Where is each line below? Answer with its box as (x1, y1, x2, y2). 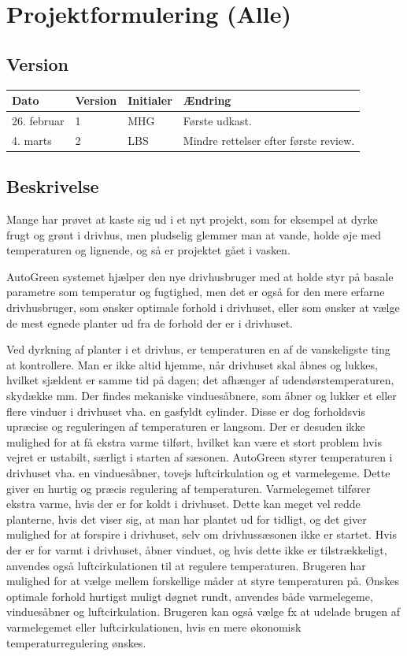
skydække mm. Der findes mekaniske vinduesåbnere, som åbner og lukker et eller (6, 387, 397, 403)
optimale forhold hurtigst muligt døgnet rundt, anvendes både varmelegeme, (6, 587, 373, 604)
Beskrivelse (6, 174, 99, 198)
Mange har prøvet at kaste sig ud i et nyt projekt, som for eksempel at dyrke (6, 211, 378, 228)
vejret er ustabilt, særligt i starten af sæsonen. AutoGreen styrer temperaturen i (6, 449, 393, 465)
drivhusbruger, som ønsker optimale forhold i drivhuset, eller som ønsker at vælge (6, 299, 400, 316)
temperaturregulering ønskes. (6, 634, 146, 650)
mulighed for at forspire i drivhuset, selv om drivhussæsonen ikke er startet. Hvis (6, 526, 397, 543)
